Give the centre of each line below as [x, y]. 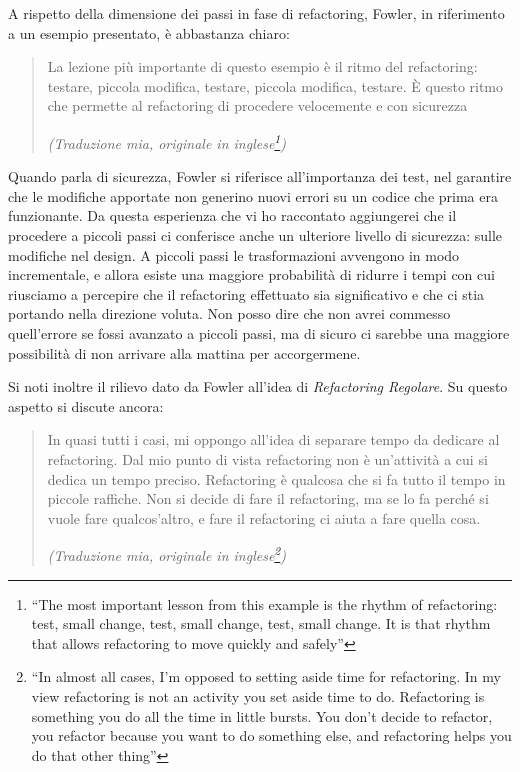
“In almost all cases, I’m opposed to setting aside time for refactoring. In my [266, 676]
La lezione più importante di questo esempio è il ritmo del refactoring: [262, 66]
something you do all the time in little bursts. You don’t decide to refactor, [262, 715]
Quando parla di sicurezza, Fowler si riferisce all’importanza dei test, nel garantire [260, 176]
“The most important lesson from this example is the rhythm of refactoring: [264, 603]
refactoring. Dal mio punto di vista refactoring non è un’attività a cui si [267, 458]
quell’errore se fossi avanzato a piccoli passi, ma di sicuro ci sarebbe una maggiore [259, 332]
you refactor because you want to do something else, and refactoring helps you [271, 735]
